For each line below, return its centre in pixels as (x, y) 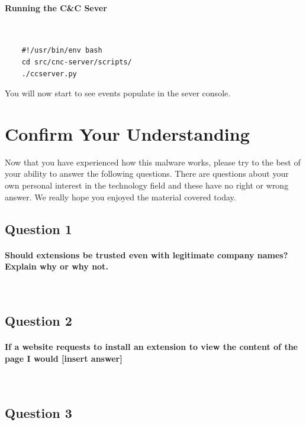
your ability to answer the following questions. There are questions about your (147, 173)
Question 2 (38, 321)
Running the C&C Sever (56, 7)
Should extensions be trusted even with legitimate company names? (146, 254)
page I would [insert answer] (64, 358)
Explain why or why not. (57, 266)
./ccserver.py (49, 74)
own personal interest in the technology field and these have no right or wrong (147, 185)
